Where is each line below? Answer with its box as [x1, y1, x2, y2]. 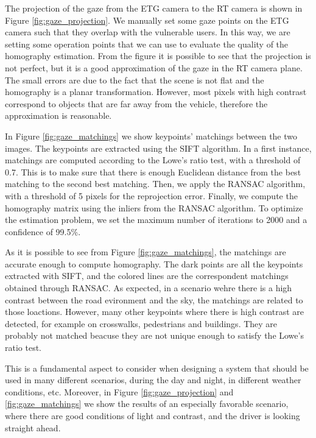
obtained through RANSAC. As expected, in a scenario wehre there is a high [5, 281, 292, 294]
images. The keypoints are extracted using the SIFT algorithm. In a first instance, [5, 141, 312, 154]
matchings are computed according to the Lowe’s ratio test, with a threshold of [5, 154, 301, 166]
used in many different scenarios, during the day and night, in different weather [5, 373, 301, 386]
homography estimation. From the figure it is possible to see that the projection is [5, 49, 311, 62]
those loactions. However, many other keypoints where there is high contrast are [5, 305, 304, 318]
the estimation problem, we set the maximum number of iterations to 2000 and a [5, 213, 307, 226]
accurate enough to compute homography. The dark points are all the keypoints [5, 257, 303, 270]
